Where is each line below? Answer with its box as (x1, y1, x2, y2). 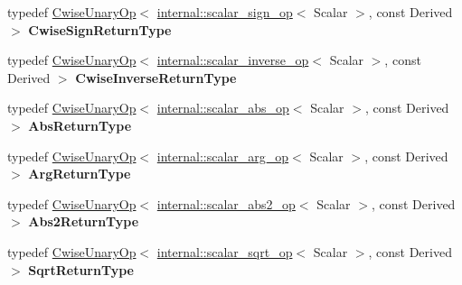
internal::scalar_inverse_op (156, 51, 309, 69)
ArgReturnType (28, 164, 131, 183)
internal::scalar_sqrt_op (156, 242, 293, 261)
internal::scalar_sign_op (156, 3, 293, 21)
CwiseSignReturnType (28, 20, 172, 39)
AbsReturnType (28, 115, 132, 134)
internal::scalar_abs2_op (156, 194, 296, 213)
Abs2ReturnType (28, 212, 139, 231)
